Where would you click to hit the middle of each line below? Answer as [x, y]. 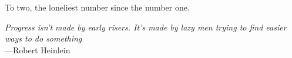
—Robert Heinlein [38, 50]
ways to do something [43, 38]
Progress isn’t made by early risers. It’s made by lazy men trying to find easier [146, 27]
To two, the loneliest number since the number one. [97, 7]
